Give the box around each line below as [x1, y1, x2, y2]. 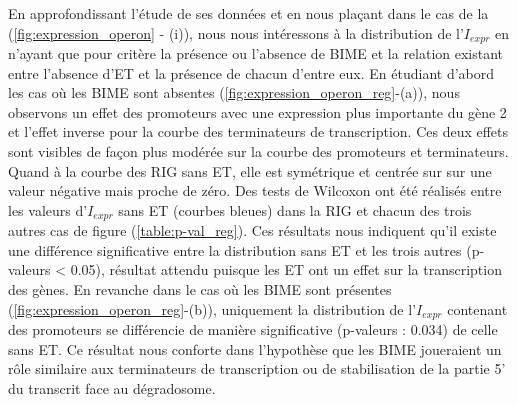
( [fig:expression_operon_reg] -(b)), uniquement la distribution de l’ [8, 298, 417, 319]
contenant [447, 298, 508, 319]
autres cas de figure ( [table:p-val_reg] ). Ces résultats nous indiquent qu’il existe [8, 220, 497, 241]
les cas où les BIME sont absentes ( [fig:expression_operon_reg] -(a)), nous [8, 82, 460, 103]
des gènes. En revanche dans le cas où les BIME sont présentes [8, 279, 392, 300]
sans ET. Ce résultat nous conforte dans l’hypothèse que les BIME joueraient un [8, 338, 502, 359]
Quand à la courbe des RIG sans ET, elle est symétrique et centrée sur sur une [8, 160, 492, 181]
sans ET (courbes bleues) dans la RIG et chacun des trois [118, 199, 472, 220]
